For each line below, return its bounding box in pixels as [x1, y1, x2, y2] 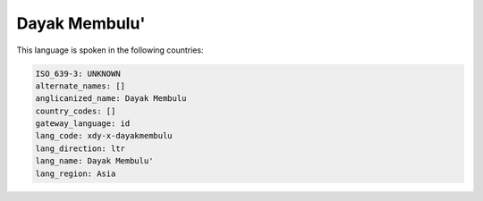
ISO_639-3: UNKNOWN [35, 68, 121, 79]
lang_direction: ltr [35, 143, 125, 154]
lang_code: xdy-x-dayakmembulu [35, 130, 174, 141]
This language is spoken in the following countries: [16, 45, 204, 55]
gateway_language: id [35, 119, 131, 129]
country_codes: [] [35, 105, 116, 116]
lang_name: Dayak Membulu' [35, 156, 154, 166]
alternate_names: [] [35, 80, 125, 91]
